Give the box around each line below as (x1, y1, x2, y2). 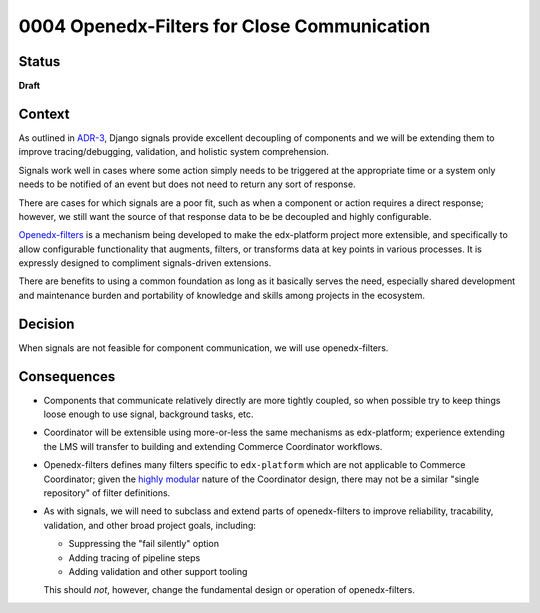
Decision (18, 315, 75, 332)
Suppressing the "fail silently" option (68, 538, 220, 550)
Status (18, 53, 61, 70)
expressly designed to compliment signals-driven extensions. (18, 257, 272, 269)
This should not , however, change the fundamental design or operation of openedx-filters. (43, 584, 415, 596)
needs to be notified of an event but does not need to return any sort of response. (18, 178, 356, 190)
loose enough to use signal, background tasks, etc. (43, 408, 254, 420)
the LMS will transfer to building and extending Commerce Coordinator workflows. (43, 440, 383, 452)
